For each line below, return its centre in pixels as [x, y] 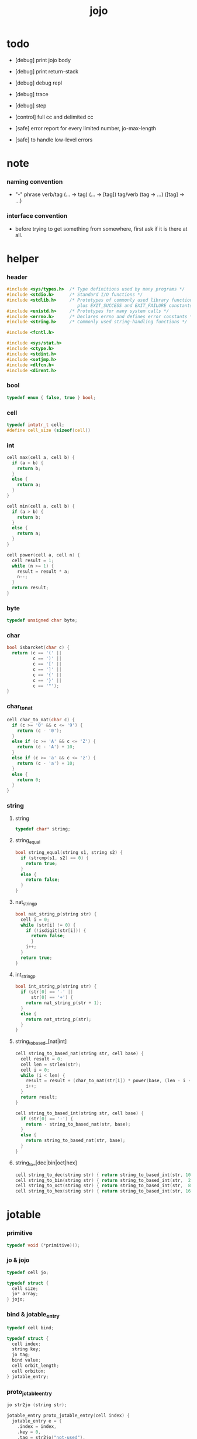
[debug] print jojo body [43, 60]
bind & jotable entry [33, 1315]
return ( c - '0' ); [39, 731]
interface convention [37, 216]
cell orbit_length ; [36, 1366]
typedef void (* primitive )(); [44, 1245]
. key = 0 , [29, 1432]
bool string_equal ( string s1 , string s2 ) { [69, 853]
